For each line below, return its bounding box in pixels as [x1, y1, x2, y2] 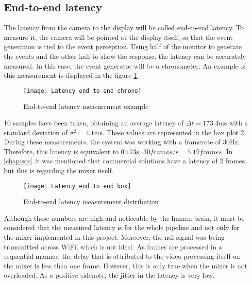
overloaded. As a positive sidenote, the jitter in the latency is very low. [4, 270, 215, 280]
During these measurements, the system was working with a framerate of [4, 137, 221, 147]
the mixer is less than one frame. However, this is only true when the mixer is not [4, 260, 248, 270]
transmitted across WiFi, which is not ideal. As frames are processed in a [4, 241, 222, 251]
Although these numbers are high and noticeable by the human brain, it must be [4, 212, 245, 223]
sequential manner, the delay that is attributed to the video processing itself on [4, 251, 240, 261]
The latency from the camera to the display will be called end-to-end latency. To [4, 22, 244, 33]
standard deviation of [4, 127, 67, 137]
